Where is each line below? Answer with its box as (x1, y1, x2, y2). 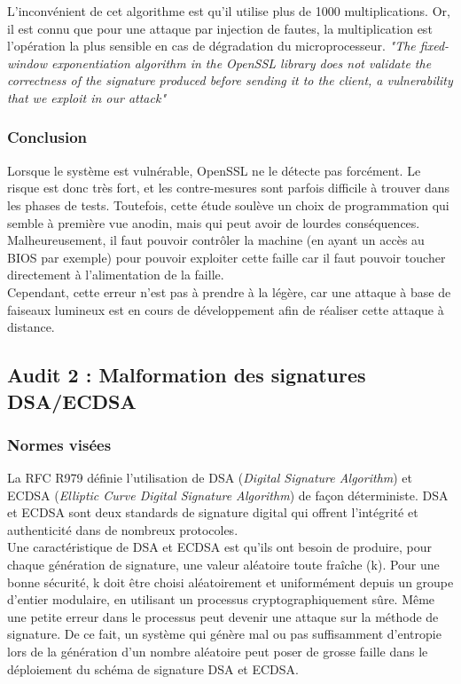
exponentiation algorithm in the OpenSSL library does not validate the (51, 53, 432, 72)
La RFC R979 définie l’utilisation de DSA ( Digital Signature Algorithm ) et (7, 468, 413, 487)
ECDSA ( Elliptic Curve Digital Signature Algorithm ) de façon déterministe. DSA (7, 485, 449, 504)
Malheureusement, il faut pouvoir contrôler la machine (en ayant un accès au (7, 231, 425, 249)
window (7, 53, 48, 72)
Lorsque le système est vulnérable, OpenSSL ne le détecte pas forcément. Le (7, 161, 421, 179)
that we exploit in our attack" (7, 88, 167, 106)
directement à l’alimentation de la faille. (7, 265, 224, 284)
